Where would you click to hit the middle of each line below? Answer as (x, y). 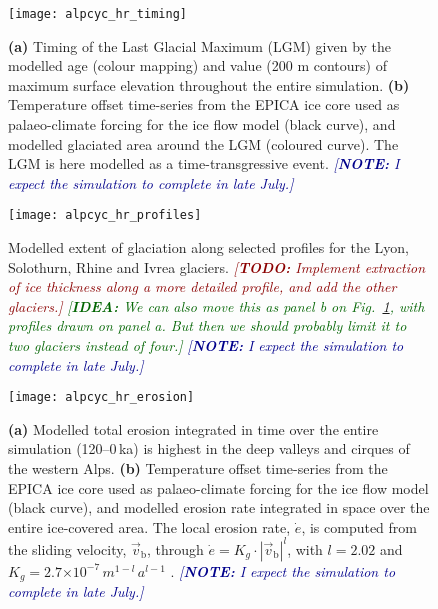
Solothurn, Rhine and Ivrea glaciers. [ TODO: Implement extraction (217, 266)
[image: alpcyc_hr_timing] (97, 14)
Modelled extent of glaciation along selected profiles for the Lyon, (208, 247)
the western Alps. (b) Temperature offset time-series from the (198, 468)
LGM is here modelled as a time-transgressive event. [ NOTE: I (204, 163)
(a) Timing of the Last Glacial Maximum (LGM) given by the (200, 45)
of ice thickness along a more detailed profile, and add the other (202, 286)
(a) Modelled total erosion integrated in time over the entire (193, 428)
